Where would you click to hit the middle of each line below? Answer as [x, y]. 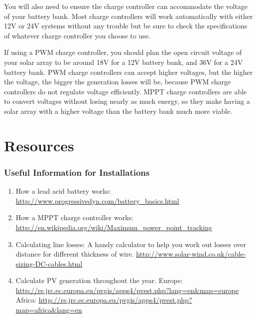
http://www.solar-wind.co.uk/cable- [191, 254]
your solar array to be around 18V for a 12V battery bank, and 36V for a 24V [124, 62]
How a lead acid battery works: [63, 191]
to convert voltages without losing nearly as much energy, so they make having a [127, 101]
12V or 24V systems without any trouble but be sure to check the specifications [126, 26]
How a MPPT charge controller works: [74, 217]
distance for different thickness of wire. [75, 254]
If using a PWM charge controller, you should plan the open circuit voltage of [123, 52]
